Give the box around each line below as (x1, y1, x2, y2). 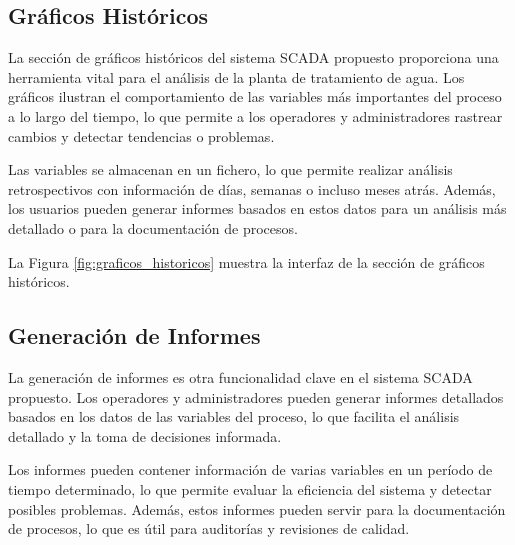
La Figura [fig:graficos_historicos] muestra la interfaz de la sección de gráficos (8, 251, 485, 272)
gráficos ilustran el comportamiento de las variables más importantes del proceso (8, 86, 502, 107)
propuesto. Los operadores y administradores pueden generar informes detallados (8, 386, 504, 407)
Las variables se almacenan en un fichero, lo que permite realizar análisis (8, 159, 453, 180)
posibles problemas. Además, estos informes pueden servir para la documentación (8, 498, 506, 519)
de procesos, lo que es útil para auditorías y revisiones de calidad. (8, 518, 410, 539)
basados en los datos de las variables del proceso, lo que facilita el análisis (8, 406, 460, 427)
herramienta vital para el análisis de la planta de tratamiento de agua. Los (8, 66, 465, 87)
